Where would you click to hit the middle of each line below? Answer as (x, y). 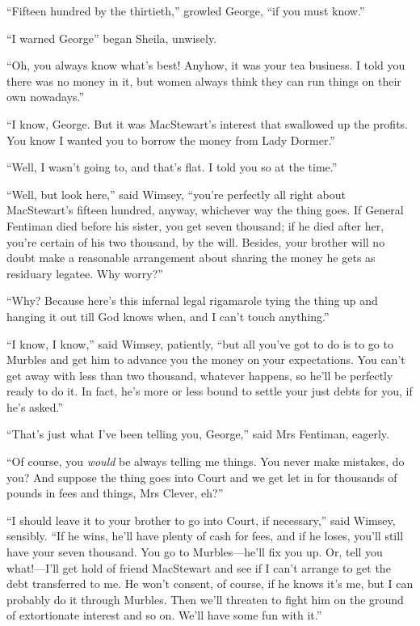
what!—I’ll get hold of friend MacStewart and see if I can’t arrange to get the (199, 567)
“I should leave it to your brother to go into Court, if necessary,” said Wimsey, (201, 520)
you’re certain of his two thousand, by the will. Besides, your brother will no (196, 241)
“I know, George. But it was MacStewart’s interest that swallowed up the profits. (208, 123)
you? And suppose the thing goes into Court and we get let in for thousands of (202, 477)
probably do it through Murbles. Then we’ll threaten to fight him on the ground (205, 599)
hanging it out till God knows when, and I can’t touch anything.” (168, 316)
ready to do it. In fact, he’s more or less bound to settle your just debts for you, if (210, 391)
